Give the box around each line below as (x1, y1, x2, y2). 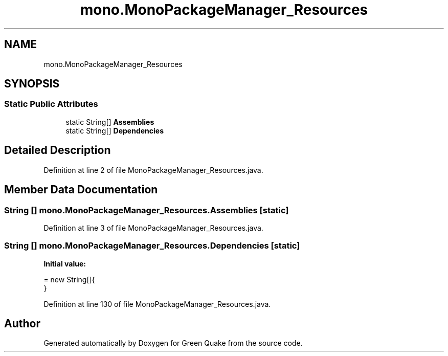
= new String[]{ (43, 275, 95, 284)
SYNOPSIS (4, 77, 60, 91)
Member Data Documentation (4, 183, 158, 196)
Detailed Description (4, 144, 111, 157)
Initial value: (43, 259, 86, 268)
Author (4, 317, 40, 330)
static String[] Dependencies (65, 126, 164, 135)
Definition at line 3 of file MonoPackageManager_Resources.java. (43, 223, 263, 232)
